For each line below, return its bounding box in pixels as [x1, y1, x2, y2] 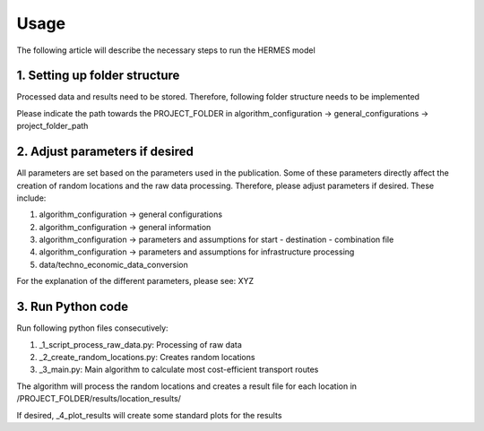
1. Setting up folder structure [16, 68, 180, 83]
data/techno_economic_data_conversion [39, 259, 188, 270]
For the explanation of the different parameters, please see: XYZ [16, 276, 255, 287]
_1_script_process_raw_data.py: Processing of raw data [39, 339, 242, 349]
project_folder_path [16, 121, 89, 132]
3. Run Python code [16, 299, 129, 315]
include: [16, 193, 47, 203]
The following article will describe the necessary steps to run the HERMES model [16, 45, 315, 56]
